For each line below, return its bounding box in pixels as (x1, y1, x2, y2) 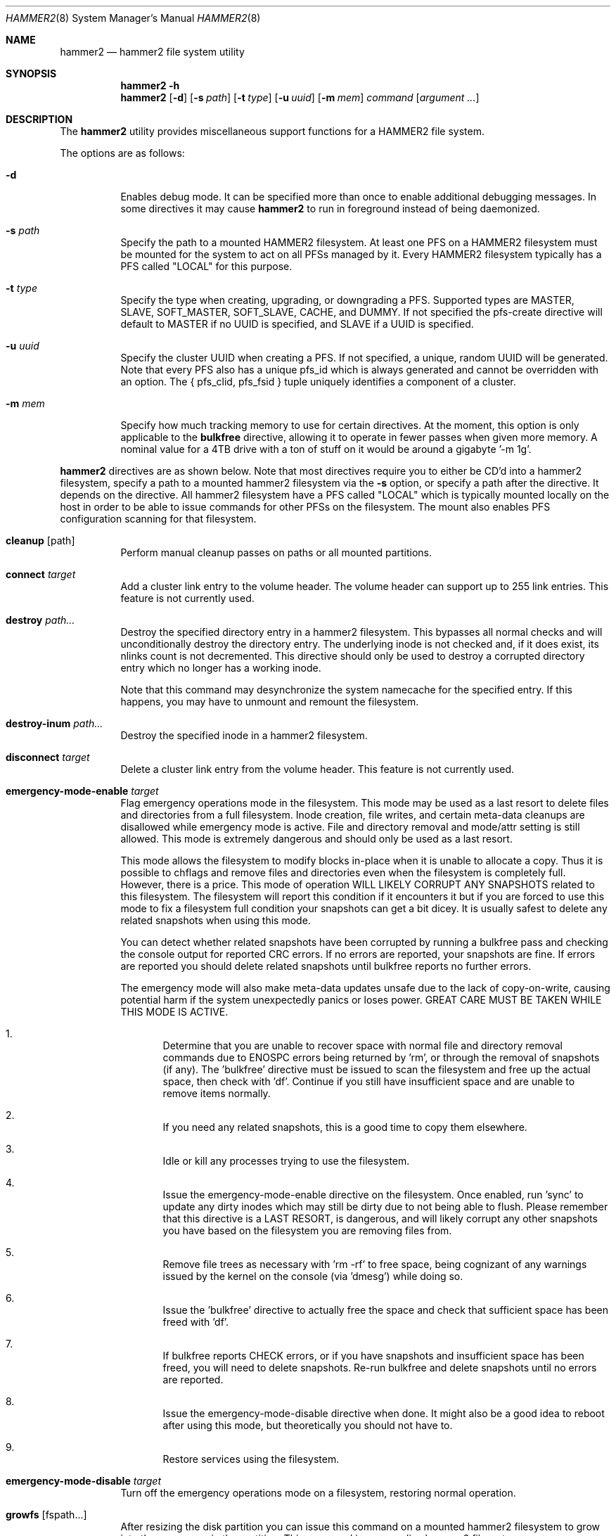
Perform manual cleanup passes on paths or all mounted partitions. (120, 546, 432, 558)
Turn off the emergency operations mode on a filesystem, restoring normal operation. (120, 1487, 516, 1499)
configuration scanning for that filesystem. (60, 513, 257, 525)
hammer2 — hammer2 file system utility (60, 46, 245, 58)
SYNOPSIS (6, 68, 57, 79)
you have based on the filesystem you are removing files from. (162, 1224, 452, 1236)
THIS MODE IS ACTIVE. (120, 1006, 229, 1018)
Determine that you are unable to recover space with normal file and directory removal (162, 1039, 563, 1051)
